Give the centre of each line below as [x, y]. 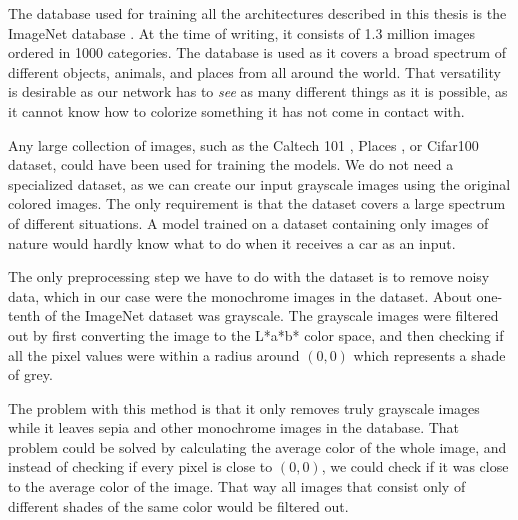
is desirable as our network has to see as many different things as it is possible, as [258, 91]
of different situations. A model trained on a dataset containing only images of [248, 222]
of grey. [30, 374]
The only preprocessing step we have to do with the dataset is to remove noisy [249, 276]
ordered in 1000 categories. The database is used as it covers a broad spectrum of [257, 52]
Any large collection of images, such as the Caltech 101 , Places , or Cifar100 [243, 144]
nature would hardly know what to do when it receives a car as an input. [232, 242]
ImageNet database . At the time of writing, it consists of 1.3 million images [242, 32]
